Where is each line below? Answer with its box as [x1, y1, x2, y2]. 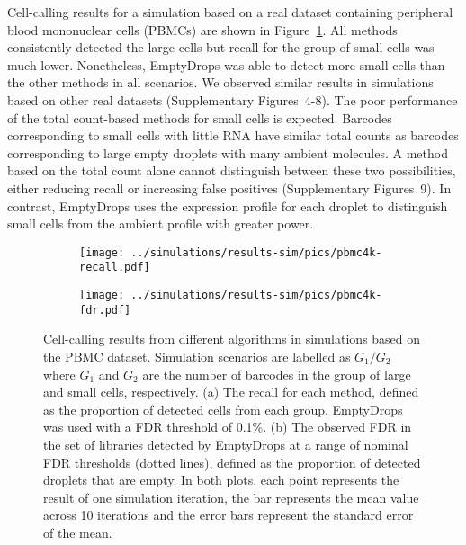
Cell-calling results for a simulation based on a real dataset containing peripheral [7, 3, 453, 21]
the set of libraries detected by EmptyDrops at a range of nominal [43, 434, 408, 453]
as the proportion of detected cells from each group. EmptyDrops [43, 399, 403, 418]
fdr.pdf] [79, 303, 131, 317]
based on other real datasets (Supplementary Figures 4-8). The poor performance [7, 90, 458, 109]
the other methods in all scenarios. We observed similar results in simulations [7, 73, 434, 92]
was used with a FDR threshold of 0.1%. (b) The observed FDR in [43, 417, 412, 436]
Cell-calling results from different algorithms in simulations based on [43, 329, 421, 348]
